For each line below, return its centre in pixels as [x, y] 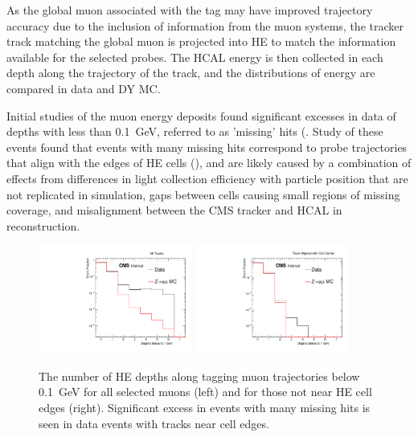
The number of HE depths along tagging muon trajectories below [199, 376]
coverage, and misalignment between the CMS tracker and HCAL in [174, 210]
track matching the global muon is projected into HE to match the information [201, 41]
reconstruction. [43, 225]
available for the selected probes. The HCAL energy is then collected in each [195, 57]
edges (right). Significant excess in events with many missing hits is [205, 407]
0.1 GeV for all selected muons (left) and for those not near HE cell [205, 392]
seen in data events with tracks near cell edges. [154, 423]
